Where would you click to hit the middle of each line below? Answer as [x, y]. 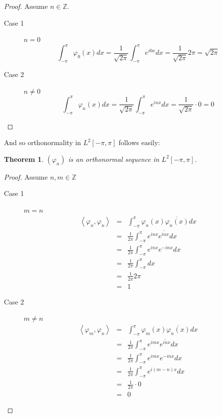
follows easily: [139, 142]
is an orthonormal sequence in [114, 159]
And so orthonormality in [43, 142]
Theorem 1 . [24, 159]
